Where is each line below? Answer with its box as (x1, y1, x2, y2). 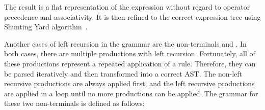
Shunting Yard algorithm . (4, 21, 88, 32)
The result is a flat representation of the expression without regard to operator (4, 2, 250, 12)
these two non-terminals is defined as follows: (4, 98, 145, 108)
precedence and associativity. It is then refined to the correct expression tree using (4, 11, 261, 22)
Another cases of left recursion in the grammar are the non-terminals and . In (4, 38, 247, 49)
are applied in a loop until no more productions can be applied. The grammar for (4, 88, 258, 98)
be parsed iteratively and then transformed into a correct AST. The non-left (4, 68, 243, 79)
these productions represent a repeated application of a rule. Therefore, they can (4, 58, 256, 68)
